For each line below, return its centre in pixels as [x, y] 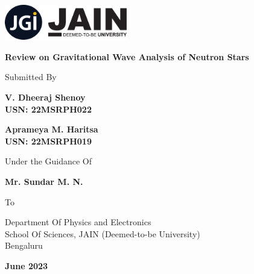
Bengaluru [24, 245]
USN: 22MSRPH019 [48, 141]
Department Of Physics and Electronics [78, 222]
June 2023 [27, 265]
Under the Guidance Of [49, 161]
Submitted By [31, 77]
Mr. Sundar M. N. [44, 182]
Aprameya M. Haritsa [52, 129]
